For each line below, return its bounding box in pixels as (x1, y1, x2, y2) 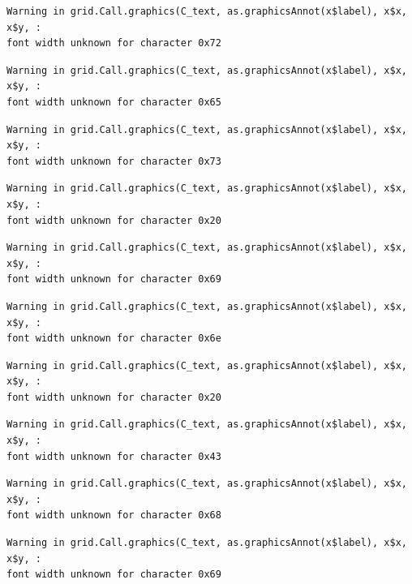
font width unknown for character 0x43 (6, 450, 221, 462)
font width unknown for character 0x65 (6, 96, 221, 108)
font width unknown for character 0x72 (6, 37, 221, 49)
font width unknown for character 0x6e (6, 333, 221, 345)
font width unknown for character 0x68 (6, 509, 221, 522)
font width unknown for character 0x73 (6, 155, 221, 167)
